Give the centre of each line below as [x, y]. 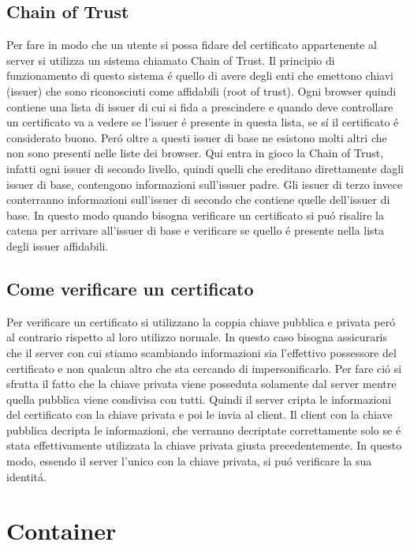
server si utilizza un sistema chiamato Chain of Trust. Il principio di [171, 60]
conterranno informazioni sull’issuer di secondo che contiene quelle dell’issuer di [198, 200]
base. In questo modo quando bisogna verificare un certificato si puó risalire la [195, 215]
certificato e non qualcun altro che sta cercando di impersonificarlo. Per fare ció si [204, 368]
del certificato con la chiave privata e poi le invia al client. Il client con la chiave [199, 414]
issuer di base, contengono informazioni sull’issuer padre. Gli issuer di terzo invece [205, 184]
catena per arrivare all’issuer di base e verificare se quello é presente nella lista [196, 230]
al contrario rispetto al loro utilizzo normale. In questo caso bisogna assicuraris [197, 337]
